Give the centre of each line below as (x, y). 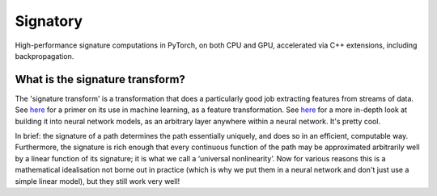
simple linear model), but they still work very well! (98, 181)
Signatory (49, 21)
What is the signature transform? (100, 79)
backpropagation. (45, 56)
